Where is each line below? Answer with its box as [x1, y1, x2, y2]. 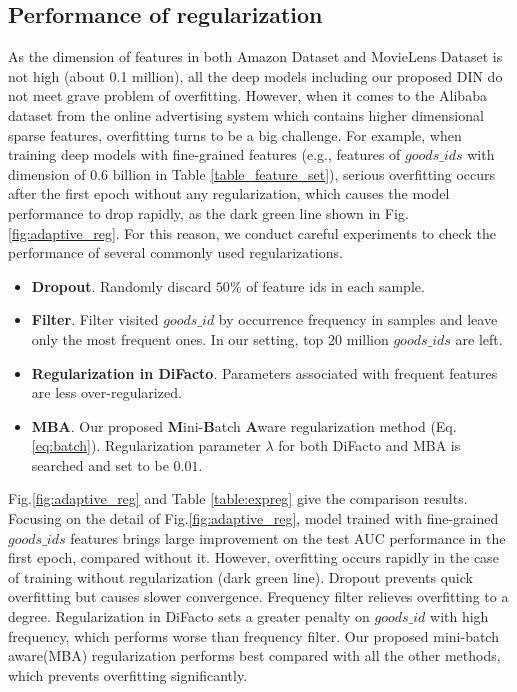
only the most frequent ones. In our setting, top [31, 328, 324, 349]
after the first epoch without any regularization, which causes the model [8, 183, 450, 204]
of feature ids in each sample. [246, 275, 425, 296]
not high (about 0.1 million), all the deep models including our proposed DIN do [8, 65, 503, 86]
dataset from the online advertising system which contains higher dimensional [8, 104, 484, 125]
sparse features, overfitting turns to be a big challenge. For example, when [8, 124, 462, 145]
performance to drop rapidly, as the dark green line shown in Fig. [8, 202, 409, 223]
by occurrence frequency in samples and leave [218, 309, 498, 330]
